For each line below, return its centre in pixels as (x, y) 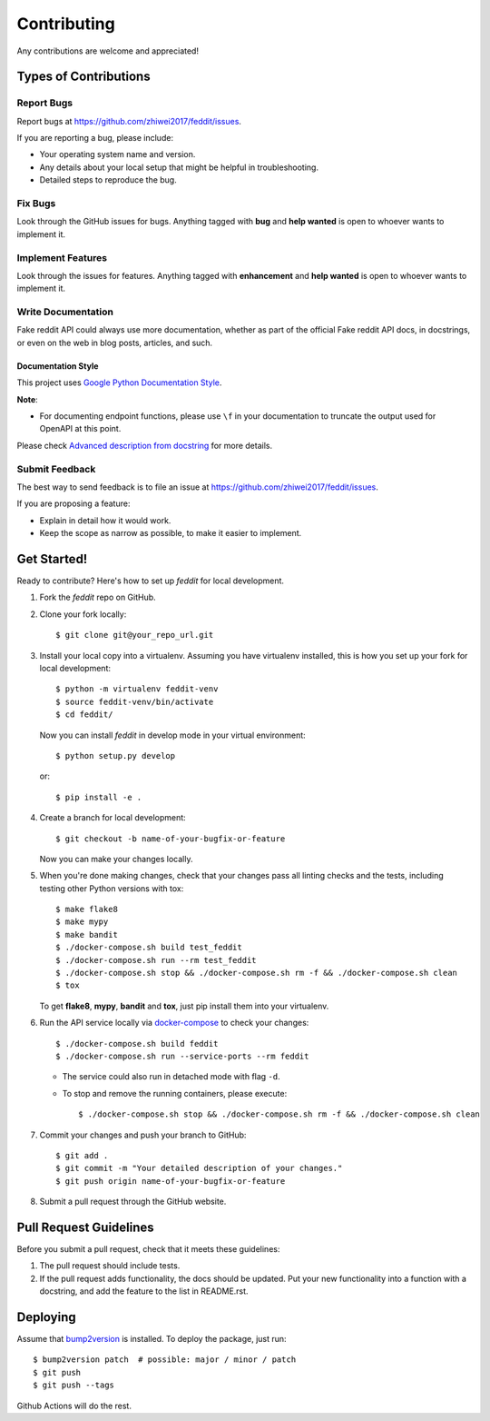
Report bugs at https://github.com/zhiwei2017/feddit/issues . (129, 121)
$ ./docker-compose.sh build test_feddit (149, 948)
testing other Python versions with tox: (112, 888)
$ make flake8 (87, 909)
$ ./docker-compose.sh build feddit (137, 1043)
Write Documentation (65, 312)
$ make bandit (87, 934)
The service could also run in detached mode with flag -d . (171, 1077)
